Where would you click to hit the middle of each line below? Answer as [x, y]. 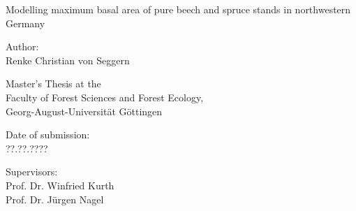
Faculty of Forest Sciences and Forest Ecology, [105, 97]
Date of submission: [48, 134]
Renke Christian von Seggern [68, 60]
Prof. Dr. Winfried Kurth [60, 185]
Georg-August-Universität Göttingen [84, 111]
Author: [22, 46]
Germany [25, 23]
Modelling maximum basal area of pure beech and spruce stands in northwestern [178, 9]
